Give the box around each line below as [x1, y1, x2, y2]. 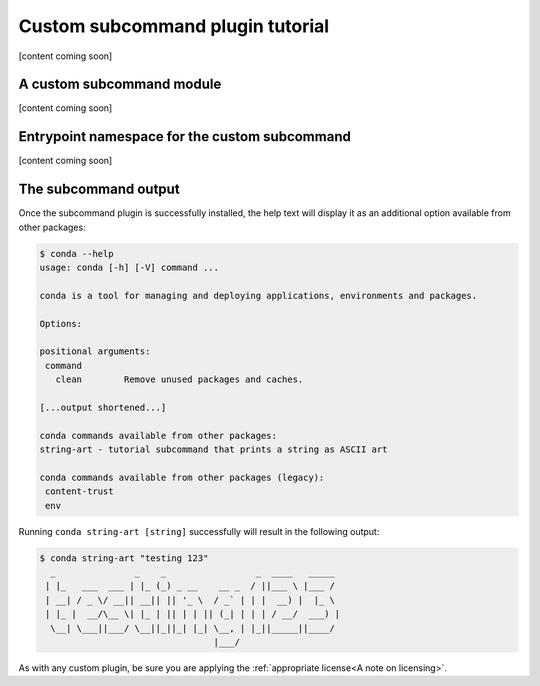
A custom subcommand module [18, 76, 222, 93]
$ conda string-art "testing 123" [39, 552, 209, 564]
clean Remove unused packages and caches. [55, 374, 304, 385]
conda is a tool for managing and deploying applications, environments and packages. [39, 290, 478, 301]
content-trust [45, 486, 114, 497]
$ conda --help [39, 248, 114, 259]
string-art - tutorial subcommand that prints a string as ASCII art [39, 444, 388, 455]
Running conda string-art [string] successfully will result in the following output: [18, 525, 380, 537]
